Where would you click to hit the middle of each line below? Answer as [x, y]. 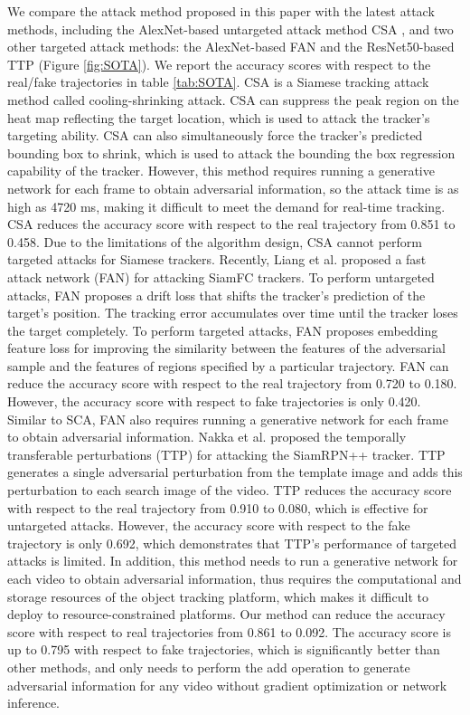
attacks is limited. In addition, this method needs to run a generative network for [233, 561]
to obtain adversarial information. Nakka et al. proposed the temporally [207, 437]
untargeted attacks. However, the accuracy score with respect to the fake [209, 525]
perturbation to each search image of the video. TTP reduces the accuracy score [230, 490]
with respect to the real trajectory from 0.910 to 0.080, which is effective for [218, 507]
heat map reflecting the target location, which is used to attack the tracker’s [219, 117]
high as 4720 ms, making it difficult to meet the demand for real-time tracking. [226, 206]
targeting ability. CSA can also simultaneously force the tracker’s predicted [215, 135]
